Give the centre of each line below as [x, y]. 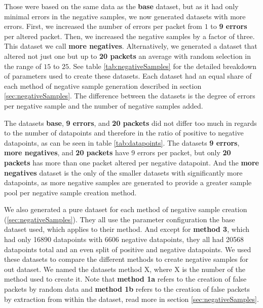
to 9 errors [229, 26]
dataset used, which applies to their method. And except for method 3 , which [127, 229]
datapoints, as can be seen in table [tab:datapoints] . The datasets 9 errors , [122, 142]
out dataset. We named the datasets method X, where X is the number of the [125, 269]
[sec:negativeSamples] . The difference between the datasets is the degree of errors [130, 96]
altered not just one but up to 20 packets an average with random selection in [128, 56]
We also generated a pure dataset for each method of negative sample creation [126, 209]
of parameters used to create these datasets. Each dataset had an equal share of [128, 76]
